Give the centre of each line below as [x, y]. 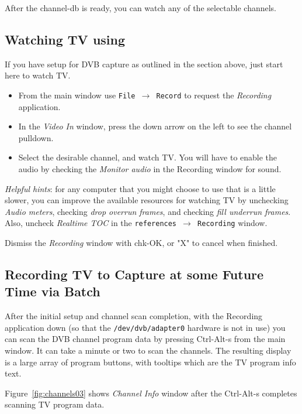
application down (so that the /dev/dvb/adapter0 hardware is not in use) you [145, 327]
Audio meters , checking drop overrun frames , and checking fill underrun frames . [148, 211]
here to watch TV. [38, 75]
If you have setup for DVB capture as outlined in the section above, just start [144, 64]
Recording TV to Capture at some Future [134, 274]
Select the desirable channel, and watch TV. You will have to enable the [148, 157]
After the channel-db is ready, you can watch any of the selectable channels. [141, 8]
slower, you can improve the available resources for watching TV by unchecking [147, 200]
